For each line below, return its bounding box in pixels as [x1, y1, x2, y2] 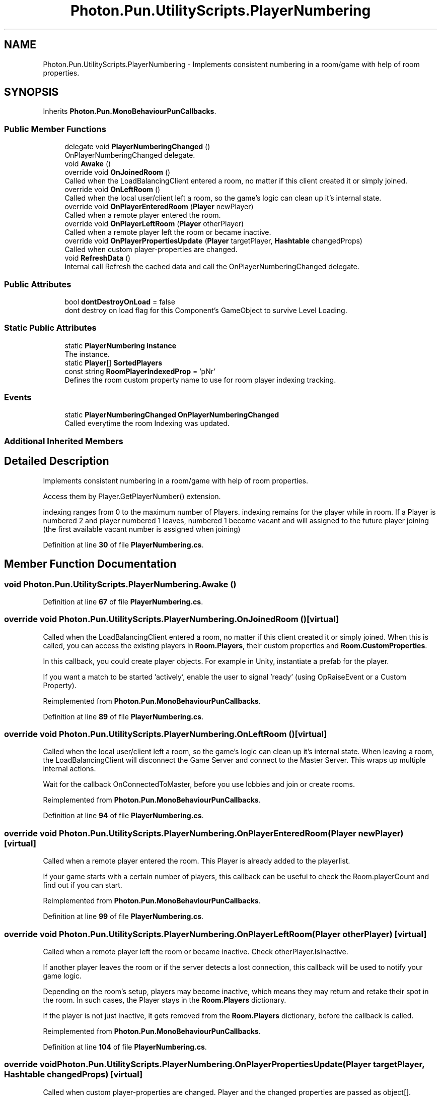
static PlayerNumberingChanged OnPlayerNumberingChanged [64, 410, 279, 419]
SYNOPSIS [4, 86, 59, 99]
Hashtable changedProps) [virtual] [4, 1069, 143, 1080]
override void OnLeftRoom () [64, 185, 161, 194]
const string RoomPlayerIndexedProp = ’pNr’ [64, 367, 215, 376]
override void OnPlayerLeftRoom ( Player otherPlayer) [64, 219, 244, 228]
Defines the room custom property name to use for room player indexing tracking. [64, 375, 336, 384]
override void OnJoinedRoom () [64, 168, 171, 177]
